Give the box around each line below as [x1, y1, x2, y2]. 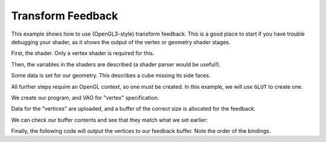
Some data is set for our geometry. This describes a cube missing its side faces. [11, 72, 211, 79]
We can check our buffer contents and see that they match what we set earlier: [11, 116, 208, 123]
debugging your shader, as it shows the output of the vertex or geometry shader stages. [11, 38, 231, 45]
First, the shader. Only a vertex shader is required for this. [11, 50, 155, 57]
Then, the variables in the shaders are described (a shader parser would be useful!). [11, 60, 221, 68]
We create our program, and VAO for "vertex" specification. [11, 94, 159, 101]
